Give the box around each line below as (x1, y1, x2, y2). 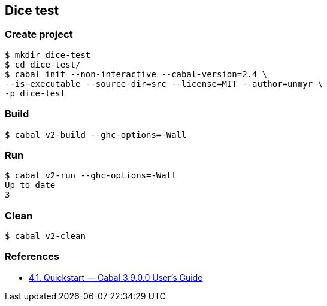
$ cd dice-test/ (5, 59, 81, 69)
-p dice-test (5, 88, 66, 98)
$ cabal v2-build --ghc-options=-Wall (5, 129, 187, 140)
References (5, 250, 59, 263)
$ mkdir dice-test (5, 50, 91, 60)
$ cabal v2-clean (5, 231, 86, 241)
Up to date (5, 180, 56, 190)
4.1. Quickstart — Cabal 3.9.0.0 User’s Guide (29, 272, 203, 283)
